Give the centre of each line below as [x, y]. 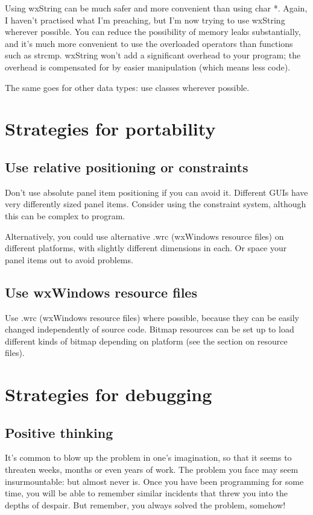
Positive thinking [59, 432]
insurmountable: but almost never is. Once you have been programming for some [154, 481]
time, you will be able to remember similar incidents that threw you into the [146, 493]
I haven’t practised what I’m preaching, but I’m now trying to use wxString [145, 20]
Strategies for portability [110, 129]
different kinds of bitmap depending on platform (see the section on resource [146, 341]
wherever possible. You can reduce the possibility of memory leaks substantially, [153, 32]
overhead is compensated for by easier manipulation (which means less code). [148, 67]
